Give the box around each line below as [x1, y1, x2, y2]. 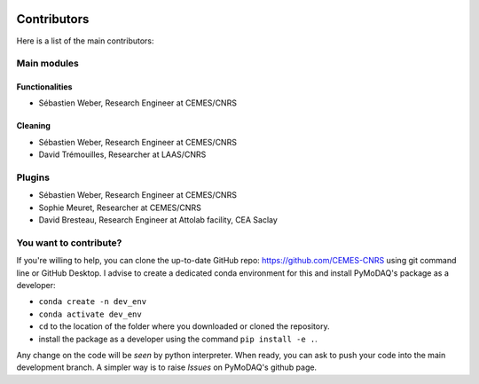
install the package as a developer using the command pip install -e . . [38, 333, 318, 344]
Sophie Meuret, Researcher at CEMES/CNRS [38, 202, 201, 213]
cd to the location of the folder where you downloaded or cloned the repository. [38, 321, 330, 332]
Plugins [16, 171, 51, 184]
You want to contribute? [16, 236, 122, 248]
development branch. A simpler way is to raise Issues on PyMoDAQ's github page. [16, 362, 318, 372]
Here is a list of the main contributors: [16, 35, 154, 46]
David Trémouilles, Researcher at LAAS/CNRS [38, 149, 207, 160]
